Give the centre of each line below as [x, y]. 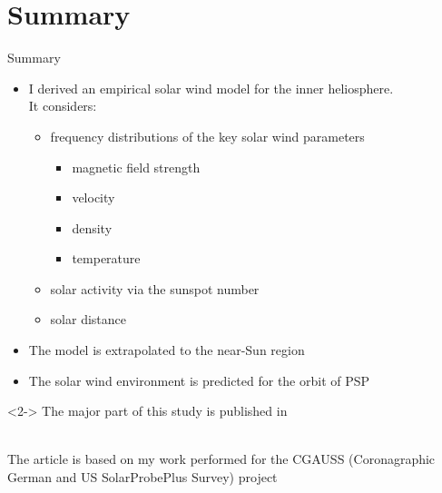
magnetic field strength [136, 167]
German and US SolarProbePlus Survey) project [142, 477]
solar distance [88, 319]
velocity [93, 197]
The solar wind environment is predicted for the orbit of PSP [199, 380]
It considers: [63, 106]
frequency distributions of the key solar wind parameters [207, 136]
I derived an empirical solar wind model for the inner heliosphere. [211, 88]
